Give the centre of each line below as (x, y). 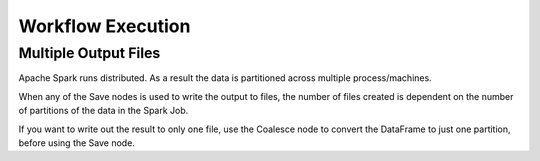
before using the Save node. (76, 142)
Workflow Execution (104, 26)
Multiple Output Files (89, 53)
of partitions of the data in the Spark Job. (103, 111)
